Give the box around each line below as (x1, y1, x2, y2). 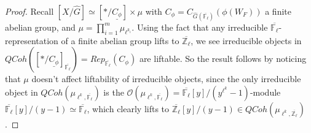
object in (5, 85, 38, 98)
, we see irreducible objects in (191, 34, 302, 47)
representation (5, 34, 58, 47)
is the (103, 85, 124, 98)
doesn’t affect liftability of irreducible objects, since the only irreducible (31, 72, 301, 85)
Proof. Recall (5, 5, 54, 17)
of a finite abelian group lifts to (61, 34, 179, 47)
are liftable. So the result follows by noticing (139, 52, 307, 65)
